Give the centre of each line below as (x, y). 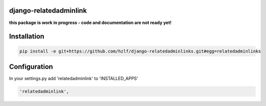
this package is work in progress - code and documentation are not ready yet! (90, 23)
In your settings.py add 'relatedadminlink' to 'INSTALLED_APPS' (74, 79)
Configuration (31, 66)
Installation (27, 37)
